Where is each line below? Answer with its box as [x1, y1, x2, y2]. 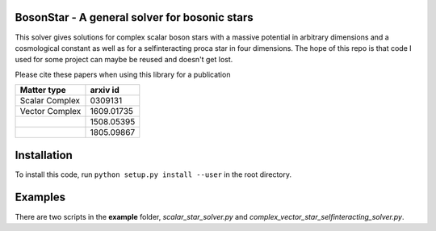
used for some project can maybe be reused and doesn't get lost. [15, 55, 233, 65]
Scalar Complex [19, 95, 81, 107]
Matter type [19, 85, 66, 96]
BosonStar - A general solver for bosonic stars [15, 10, 254, 24]
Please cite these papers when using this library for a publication [15, 69, 231, 79]
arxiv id [90, 85, 120, 96]
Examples [15, 191, 66, 204]
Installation [15, 148, 73, 162]
